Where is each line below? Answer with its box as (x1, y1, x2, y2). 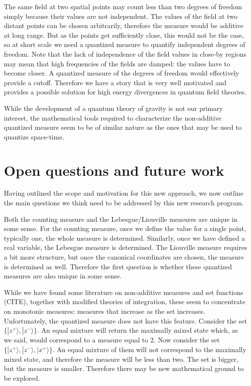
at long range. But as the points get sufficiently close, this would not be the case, (4, 30, 244, 40)
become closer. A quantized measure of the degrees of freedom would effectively (4, 68, 239, 78)
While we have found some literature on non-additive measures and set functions (4, 287, 243, 297)
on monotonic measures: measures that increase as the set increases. (4, 306, 206, 316)
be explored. (4, 372, 40, 383)
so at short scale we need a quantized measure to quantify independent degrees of (4, 39, 246, 49)
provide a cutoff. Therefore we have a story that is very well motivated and (4, 77, 226, 87)
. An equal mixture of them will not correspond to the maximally (52, 344, 247, 354)
